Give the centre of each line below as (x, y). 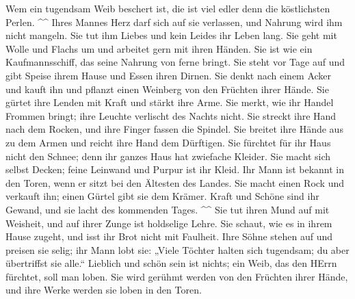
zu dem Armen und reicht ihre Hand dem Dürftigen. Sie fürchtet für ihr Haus (168, 142)
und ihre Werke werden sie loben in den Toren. (104, 290)
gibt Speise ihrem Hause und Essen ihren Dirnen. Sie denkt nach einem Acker (169, 75)
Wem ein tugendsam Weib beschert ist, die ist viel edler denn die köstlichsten (168, 8)
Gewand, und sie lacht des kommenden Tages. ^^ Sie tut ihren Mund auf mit (168, 209)
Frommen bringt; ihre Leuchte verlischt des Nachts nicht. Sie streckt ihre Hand (171, 115)
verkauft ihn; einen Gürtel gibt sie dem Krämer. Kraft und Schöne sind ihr (162, 196)
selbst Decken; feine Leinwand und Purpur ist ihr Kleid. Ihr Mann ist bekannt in (175, 169)
